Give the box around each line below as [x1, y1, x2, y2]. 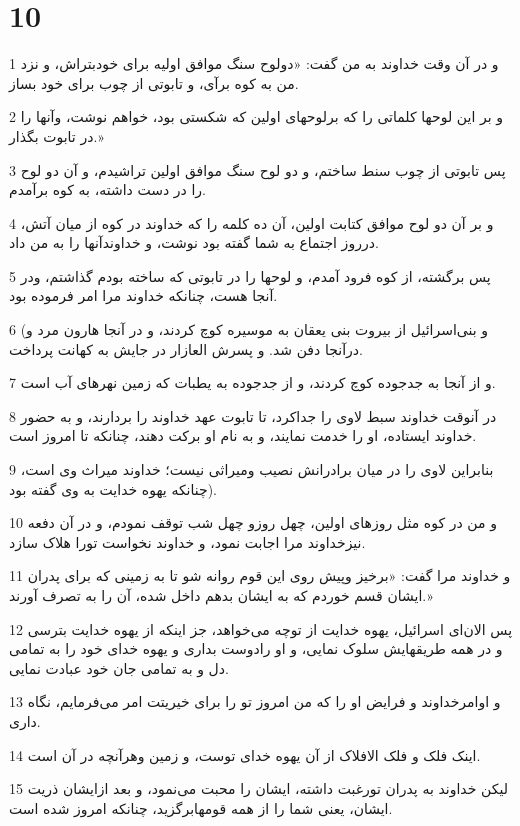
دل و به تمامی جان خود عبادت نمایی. [9, 657, 229, 678]
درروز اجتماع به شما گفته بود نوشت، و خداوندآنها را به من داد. [9, 232, 379, 253]
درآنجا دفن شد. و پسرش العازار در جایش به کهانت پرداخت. [9, 338, 363, 359]
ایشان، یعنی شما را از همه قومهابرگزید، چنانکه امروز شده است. [9, 797, 393, 818]
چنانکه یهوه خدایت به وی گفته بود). [9, 478, 218, 499]
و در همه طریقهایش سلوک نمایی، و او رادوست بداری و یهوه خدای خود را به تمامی [9, 638, 503, 659]
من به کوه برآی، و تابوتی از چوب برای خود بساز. [9, 72, 299, 93]
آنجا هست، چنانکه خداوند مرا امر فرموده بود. [9, 285, 278, 306]
